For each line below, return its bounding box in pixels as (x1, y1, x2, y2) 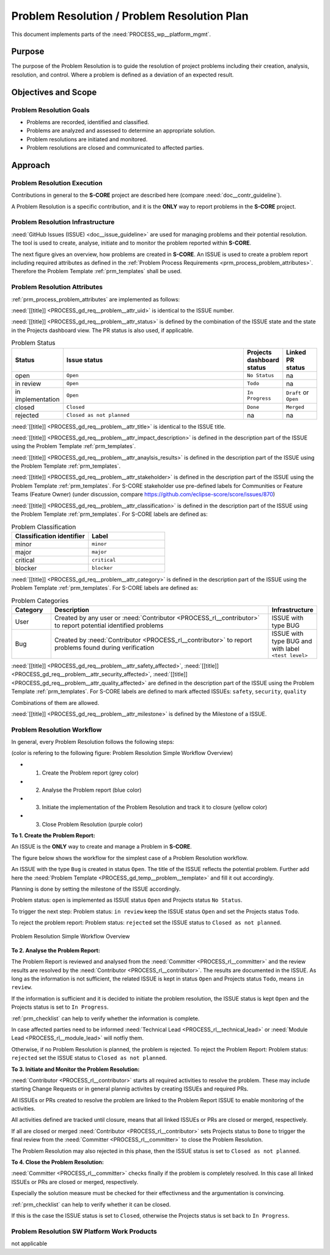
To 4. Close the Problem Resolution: (11, 1158, 104, 1166)
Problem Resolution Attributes (11, 283, 103, 292)
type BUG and (271, 636, 312, 645)
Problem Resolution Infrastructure (11, 218, 115, 226)
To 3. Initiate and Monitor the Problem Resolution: (11, 1065, 140, 1073)
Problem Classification (11, 523, 76, 531)
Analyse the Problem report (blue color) (42, 786, 142, 793)
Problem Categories (11, 596, 69, 605)
